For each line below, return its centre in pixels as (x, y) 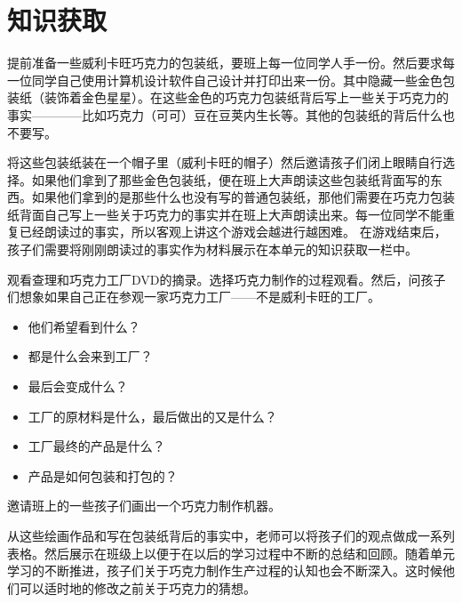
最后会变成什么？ (78, 386)
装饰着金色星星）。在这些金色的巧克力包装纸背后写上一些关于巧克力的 (246, 97)
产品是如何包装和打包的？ (103, 475)
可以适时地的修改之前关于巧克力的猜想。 (137, 587)
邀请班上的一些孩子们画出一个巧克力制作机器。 (144, 506)
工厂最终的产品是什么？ (96, 446)
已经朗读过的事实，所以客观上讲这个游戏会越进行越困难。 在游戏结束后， (233, 232)
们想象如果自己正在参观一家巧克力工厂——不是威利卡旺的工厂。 (194, 297)
